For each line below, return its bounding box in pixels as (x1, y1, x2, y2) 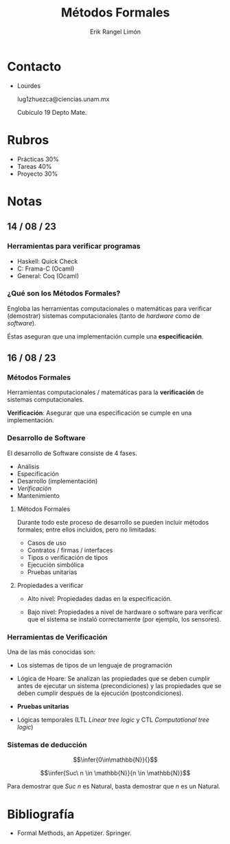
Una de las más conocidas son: (7, 648, 96, 657)
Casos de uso (27, 538, 67, 547)
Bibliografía (7, 806, 75, 822)
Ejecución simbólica (27, 560, 84, 569)
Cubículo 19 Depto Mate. (16, 108, 87, 116)
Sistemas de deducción (7, 740, 87, 749)
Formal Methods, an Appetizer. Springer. (16, 829, 132, 837)
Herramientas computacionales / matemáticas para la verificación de (7, 388, 204, 396)
